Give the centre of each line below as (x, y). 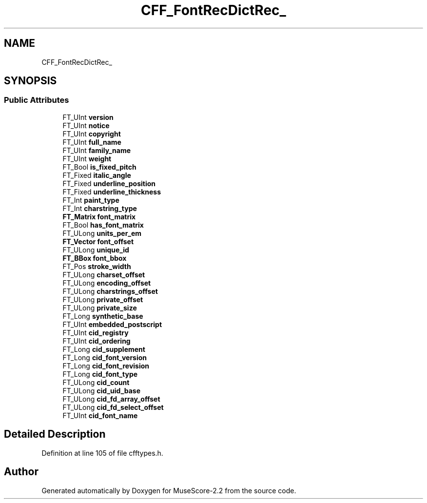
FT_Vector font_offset (98, 241)
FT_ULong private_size (100, 308)
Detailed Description (55, 434)
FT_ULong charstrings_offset (110, 291)
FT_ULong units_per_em (102, 233)
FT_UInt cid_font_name (100, 415)
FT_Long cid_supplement (104, 349)
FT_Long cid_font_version (105, 357)
